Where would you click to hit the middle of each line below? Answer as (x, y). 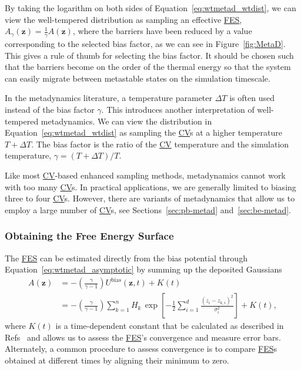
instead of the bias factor (50, 109)
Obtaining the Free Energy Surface (89, 236)
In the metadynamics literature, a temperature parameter (109, 98)
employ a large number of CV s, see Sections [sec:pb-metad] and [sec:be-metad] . (148, 209)
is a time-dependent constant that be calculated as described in (170, 326)
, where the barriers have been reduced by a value (162, 31)
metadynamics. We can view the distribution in (126, 121)
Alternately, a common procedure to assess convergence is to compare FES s (141, 349)
